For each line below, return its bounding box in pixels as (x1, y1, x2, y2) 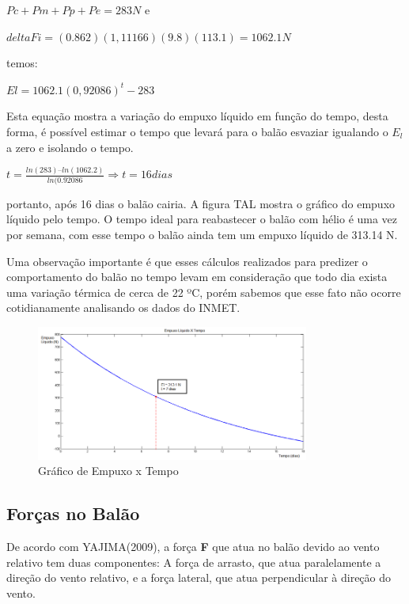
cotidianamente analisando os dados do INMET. (6, 299, 240, 316)
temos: (6, 55, 38, 71)
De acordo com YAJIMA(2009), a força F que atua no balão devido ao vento (6, 538, 380, 555)
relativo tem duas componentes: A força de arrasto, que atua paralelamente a (6, 553, 381, 570)
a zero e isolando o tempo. (6, 139, 134, 155)
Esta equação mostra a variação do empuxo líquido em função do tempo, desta (6, 108, 388, 124)
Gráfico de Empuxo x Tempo (38, 462, 179, 479)
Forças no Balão (6, 501, 140, 526)
